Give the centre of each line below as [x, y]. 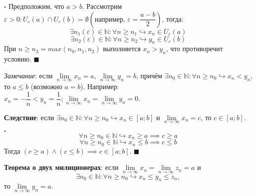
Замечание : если [28, 75]
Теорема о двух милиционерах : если [61, 167]
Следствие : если [29, 117]
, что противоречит [194, 49]
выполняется [122, 49]
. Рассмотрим [102, 6]
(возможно [47, 86]
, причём [149, 75]
